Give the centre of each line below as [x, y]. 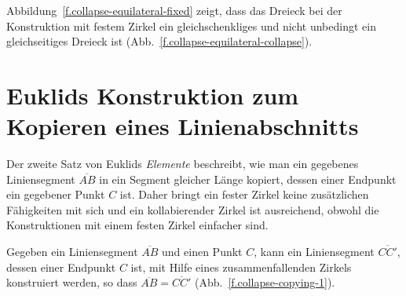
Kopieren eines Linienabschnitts [183, 126]
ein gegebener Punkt [56, 194]
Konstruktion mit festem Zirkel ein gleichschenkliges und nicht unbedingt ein [191, 26]
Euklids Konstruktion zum [153, 95]
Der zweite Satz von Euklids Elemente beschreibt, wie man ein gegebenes [183, 164]
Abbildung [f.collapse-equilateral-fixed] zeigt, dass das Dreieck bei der [174, 10]
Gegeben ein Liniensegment [72, 252]
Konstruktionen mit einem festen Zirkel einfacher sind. [137, 225]
